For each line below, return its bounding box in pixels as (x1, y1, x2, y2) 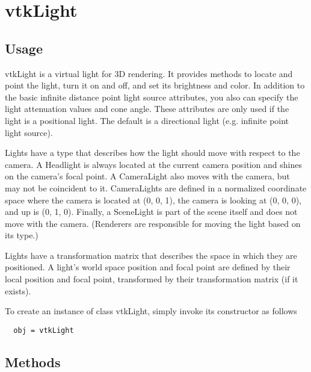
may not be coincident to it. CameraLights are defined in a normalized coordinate (5, 181, 307, 194)
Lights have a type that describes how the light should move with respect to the (5, 146, 300, 159)
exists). (5, 284, 31, 297)
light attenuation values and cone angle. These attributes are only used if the (5, 102, 289, 115)
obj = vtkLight (13, 326, 74, 335)
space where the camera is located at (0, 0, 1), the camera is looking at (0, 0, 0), (5, 193, 301, 206)
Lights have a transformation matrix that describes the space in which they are (5, 249, 297, 261)
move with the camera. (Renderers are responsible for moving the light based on (5, 217, 301, 229)
